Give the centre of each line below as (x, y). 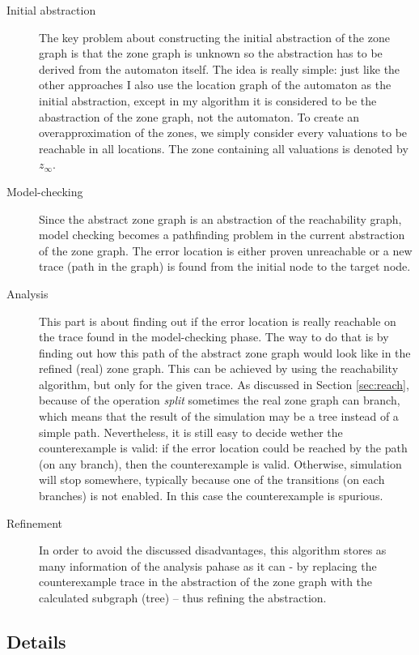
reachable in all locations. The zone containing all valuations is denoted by (224, 148)
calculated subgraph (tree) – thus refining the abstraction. (183, 597)
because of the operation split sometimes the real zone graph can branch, (220, 400)
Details (36, 641)
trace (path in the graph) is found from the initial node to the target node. (225, 266)
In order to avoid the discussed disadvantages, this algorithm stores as (213, 550)
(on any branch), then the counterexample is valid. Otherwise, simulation (220, 463)
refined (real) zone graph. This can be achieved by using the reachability (219, 368)
